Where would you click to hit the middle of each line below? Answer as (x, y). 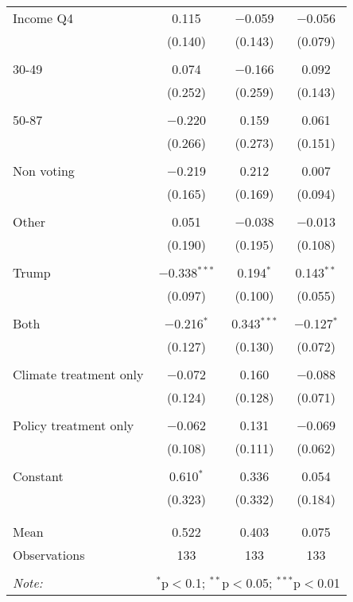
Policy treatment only (74, 425)
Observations (49, 555)
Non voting (44, 171)
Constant (38, 476)
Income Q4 (43, 18)
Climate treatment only (78, 374)
